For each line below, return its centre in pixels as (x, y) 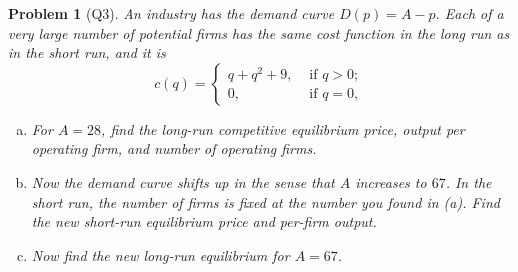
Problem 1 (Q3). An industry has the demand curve (171, 13)
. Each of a (469, 13)
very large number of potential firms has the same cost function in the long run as (259, 32)
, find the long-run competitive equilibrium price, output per (283, 128)
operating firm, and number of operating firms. (174, 148)
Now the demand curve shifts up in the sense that (183, 181)
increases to (391, 181)
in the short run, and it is (87, 52)
